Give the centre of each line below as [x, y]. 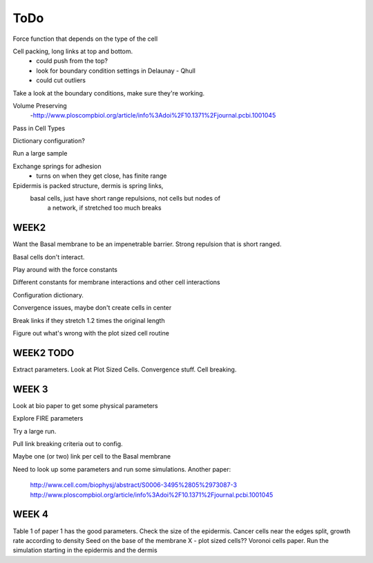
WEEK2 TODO [44, 353]
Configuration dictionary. [48, 295]
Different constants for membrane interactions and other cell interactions [116, 282]
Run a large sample [40, 154]
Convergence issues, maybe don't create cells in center [92, 308]
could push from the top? [72, 61]
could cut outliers [61, 80]
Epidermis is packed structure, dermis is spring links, [88, 185]
